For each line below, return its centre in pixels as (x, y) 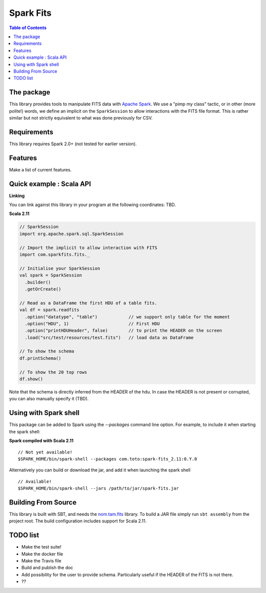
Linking (17, 196)
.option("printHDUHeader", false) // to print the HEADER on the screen (124, 331)
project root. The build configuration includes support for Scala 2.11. (78, 521)
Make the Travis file (41, 561)
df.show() (31, 379)
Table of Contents (28, 28)
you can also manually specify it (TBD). (49, 399)
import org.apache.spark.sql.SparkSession (71, 234)
